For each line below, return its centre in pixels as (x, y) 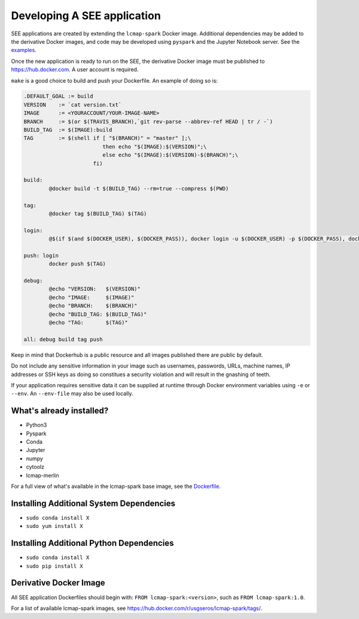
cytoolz (35, 467)
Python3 (36, 425)
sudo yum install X (54, 526)
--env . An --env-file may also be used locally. (72, 394)
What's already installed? (60, 411)
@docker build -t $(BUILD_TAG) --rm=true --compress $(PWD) (139, 188)
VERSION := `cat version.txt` (73, 104)
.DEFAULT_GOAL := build (59, 96)
